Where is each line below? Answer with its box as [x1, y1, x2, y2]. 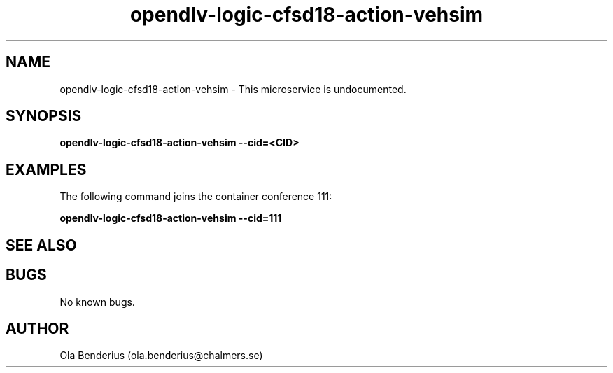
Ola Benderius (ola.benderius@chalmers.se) [59, 349, 263, 362]
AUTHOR [6, 319, 69, 337]
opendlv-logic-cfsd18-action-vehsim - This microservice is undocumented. [59, 83, 407, 95]
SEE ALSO [6, 236, 77, 254]
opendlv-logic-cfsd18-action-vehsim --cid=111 [59, 212, 282, 225]
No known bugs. [59, 295, 135, 308]
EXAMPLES [6, 160, 87, 178]
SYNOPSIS [6, 107, 82, 125]
